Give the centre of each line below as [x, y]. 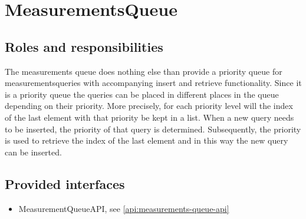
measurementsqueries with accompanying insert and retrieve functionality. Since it [153, 83]
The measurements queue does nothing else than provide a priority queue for [144, 71]
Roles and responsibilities [84, 46]
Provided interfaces [65, 183]
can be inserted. [33, 152]
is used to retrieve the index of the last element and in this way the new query [147, 140]
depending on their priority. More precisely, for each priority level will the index [149, 106]
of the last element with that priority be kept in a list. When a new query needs [149, 117]
